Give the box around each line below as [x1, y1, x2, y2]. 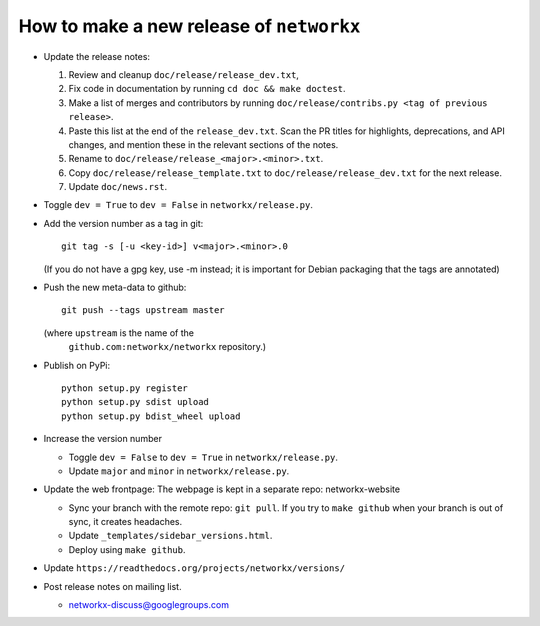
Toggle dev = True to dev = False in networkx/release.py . [43, 199, 314, 211]
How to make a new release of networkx [18, 15, 361, 37]
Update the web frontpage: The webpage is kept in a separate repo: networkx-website [43, 483, 400, 495]
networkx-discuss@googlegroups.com [68, 599, 230, 611]
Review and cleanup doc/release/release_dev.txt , [68, 68, 300, 80]
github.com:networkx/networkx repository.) [68, 341, 267, 353]
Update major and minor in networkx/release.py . [68, 465, 290, 477]
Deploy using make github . [68, 543, 186, 555]
